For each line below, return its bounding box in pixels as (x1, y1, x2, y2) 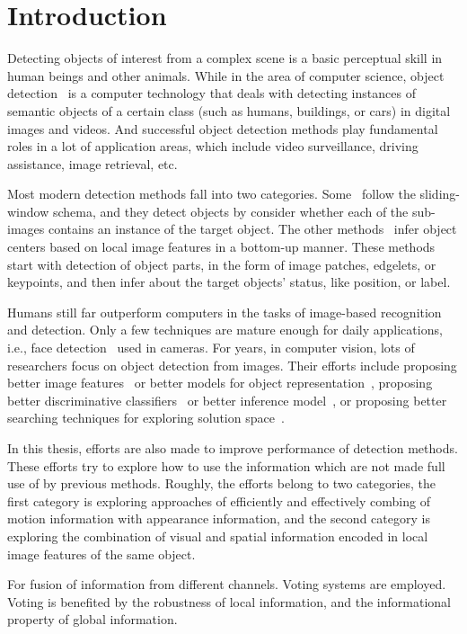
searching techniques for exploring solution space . (7, 408, 285, 427)
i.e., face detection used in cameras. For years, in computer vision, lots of (7, 338, 415, 357)
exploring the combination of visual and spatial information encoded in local (7, 526, 428, 545)
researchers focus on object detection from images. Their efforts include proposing (7, 355, 457, 374)
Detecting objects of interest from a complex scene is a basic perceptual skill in (7, 49, 443, 67)
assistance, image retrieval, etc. (7, 154, 178, 173)
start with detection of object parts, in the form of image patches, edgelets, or (7, 254, 436, 273)
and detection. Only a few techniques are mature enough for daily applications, (7, 320, 443, 339)
